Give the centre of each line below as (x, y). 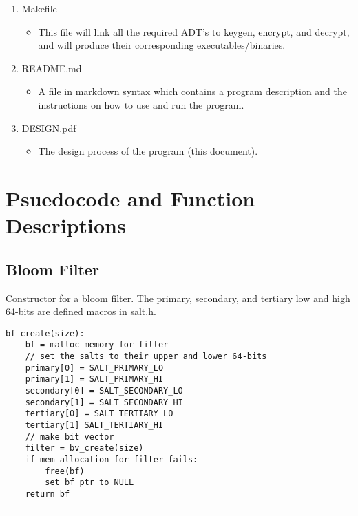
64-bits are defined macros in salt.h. (81, 311)
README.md (52, 68)
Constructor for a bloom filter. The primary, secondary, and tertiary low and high (178, 298)
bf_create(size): (45, 333)
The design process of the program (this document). (148, 151)
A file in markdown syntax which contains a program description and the (192, 91)
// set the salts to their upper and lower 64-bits (146, 357)
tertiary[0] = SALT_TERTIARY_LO (99, 414)
